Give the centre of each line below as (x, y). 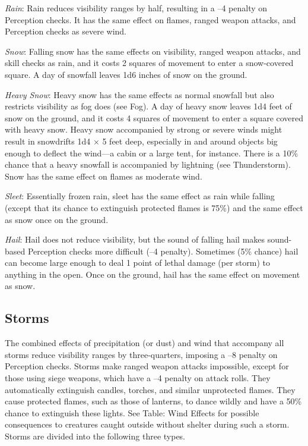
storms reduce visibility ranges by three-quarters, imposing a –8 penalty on (141, 354)
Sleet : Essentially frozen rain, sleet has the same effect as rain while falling (140, 196)
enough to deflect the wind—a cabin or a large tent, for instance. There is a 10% (152, 153)
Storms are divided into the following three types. (95, 436)
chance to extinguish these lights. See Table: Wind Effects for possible (132, 412)
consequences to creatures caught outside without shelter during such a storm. (147, 424)
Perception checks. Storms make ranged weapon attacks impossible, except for (147, 366)
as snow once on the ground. (57, 219)
